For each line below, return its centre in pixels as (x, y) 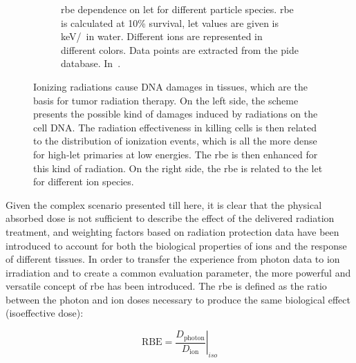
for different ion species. (84, 181)
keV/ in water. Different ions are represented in (162, 36)
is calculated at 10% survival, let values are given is (170, 22)
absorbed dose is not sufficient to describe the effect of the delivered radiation (170, 218)
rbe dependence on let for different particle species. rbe (177, 9)
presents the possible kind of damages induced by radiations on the (176, 114)
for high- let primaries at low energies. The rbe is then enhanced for (176, 154)
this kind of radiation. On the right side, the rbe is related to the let (178, 168)
